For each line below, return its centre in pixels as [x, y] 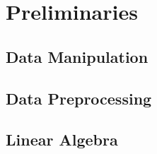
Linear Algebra [62, 140]
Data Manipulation [77, 56]
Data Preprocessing [79, 98]
